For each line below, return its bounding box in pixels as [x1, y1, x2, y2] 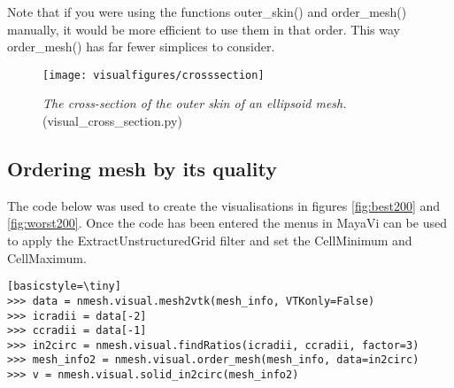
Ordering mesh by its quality [7, 155, 277, 182]
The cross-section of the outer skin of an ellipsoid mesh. [42, 94, 347, 113]
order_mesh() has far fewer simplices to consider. [7, 37, 275, 56]
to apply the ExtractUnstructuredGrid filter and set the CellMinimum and [7, 231, 412, 250]
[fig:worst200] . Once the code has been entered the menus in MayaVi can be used [7, 213, 447, 232]
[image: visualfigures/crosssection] [42, 68, 265, 81]
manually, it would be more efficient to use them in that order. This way [7, 19, 400, 38]
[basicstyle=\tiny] [7, 280, 121, 293]
